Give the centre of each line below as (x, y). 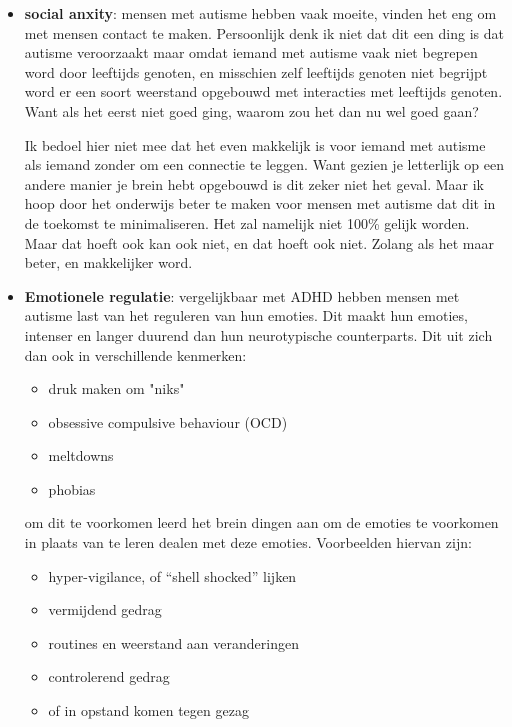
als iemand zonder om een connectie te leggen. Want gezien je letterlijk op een (264, 164)
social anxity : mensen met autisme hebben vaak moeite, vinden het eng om (260, 13)
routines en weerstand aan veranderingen (173, 642)
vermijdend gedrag (105, 609)
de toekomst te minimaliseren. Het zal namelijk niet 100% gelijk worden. (247, 222)
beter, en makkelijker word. (108, 262)
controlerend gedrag (109, 676)
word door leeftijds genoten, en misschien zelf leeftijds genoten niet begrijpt (256, 71)
